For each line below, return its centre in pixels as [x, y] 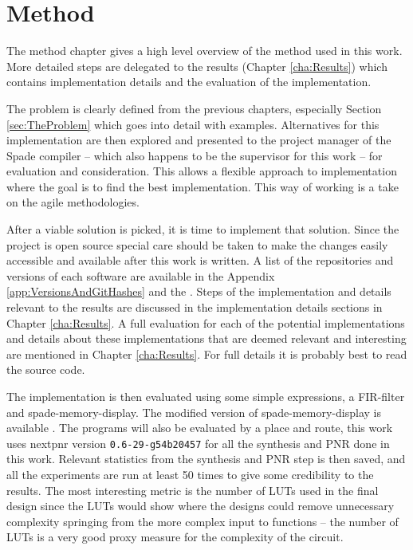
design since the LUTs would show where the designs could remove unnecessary [201, 506]
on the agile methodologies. [73, 202]
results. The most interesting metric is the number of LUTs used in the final [193, 490]
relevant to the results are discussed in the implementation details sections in [195, 307]
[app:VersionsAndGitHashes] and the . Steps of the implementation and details [199, 291]
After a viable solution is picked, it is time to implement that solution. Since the [203, 229]
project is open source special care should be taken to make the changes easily [197, 244]
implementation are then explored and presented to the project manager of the [199, 140]
